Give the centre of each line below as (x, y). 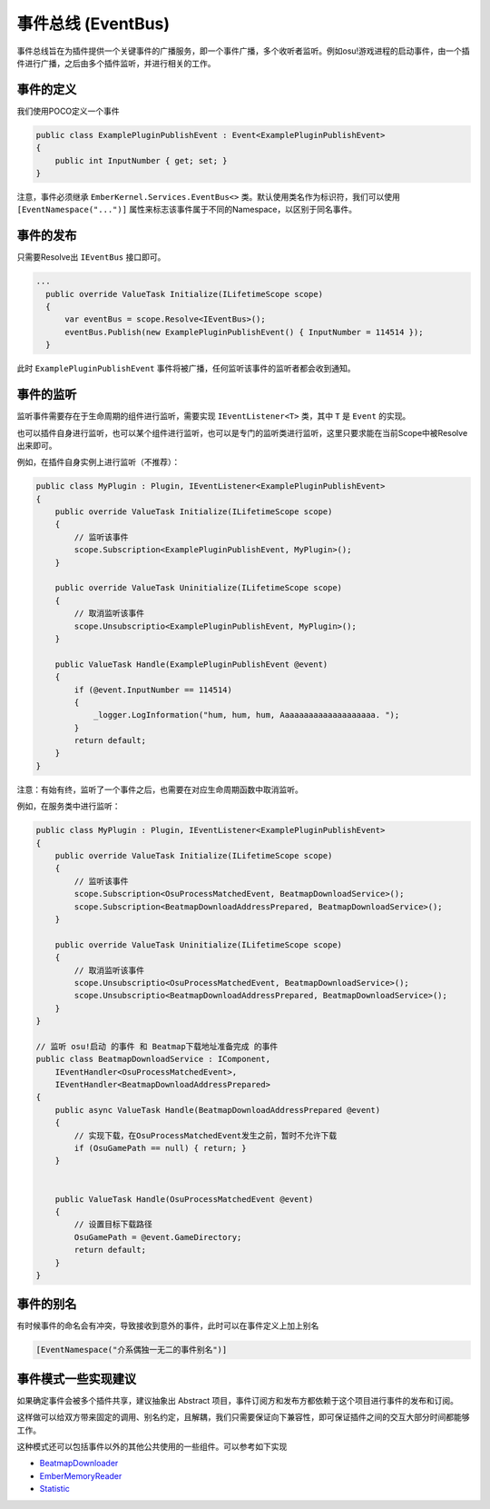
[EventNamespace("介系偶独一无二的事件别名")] (132, 1350)
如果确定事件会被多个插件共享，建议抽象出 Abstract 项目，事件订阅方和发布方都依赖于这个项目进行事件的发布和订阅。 (237, 1400)
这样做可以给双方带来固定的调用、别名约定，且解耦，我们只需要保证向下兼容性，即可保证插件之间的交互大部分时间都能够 (243, 1417)
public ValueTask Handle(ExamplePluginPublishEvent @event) (191, 664)
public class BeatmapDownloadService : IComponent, (153, 1059)
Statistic (54, 1489)
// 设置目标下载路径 (113, 1225)
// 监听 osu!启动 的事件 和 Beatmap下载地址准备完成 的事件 (157, 1046)
